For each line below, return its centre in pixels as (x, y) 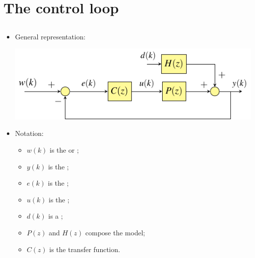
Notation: (29, 133)
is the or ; (64, 149)
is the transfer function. (85, 249)
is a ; (56, 216)
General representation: (50, 36)
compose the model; (115, 232)
